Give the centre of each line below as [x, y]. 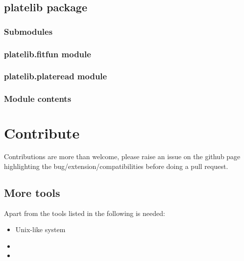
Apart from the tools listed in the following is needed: [85, 213]
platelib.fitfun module [48, 54]
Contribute [42, 133]
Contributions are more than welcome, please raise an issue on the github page [122, 156]
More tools [32, 192]
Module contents [38, 99]
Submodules [28, 31]
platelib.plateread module [56, 76]
